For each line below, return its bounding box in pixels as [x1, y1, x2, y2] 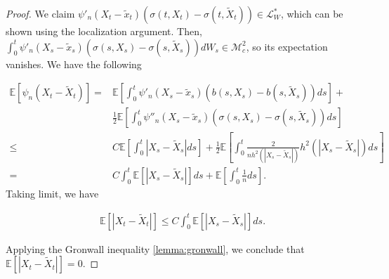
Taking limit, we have [6, 186, 99, 200]
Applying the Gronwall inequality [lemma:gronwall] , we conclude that [6, 241, 305, 256]
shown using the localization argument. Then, [6, 24, 202, 38]
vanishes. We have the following [6, 56, 142, 71]
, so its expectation [246, 39, 328, 53]
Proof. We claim [6, 6, 75, 20]
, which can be [280, 6, 343, 20]
